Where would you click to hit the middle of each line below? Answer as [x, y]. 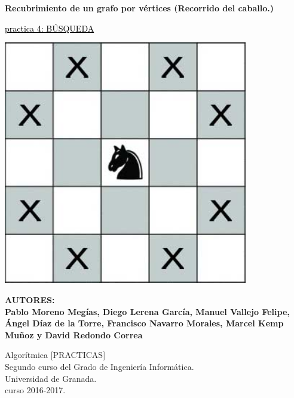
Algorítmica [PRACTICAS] [55, 355]
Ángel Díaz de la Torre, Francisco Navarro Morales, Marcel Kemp [144, 323]
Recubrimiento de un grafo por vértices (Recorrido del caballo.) [139, 8]
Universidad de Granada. [51, 378]
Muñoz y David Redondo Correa [74, 334]
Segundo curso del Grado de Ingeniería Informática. [99, 366]
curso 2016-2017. [35, 390]
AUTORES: [30, 299]
